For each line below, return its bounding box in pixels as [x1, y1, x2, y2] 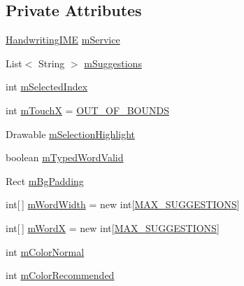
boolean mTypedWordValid [6, 150, 124, 165]
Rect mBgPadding [6, 173, 84, 188]
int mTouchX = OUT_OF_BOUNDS [6, 102, 169, 117]
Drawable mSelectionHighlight [6, 126, 135, 141]
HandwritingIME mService [6, 32, 120, 47]
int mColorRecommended [6, 268, 115, 282]
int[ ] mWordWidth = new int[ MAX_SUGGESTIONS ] [6, 197, 240, 212]
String [38, 55, 65, 70]
